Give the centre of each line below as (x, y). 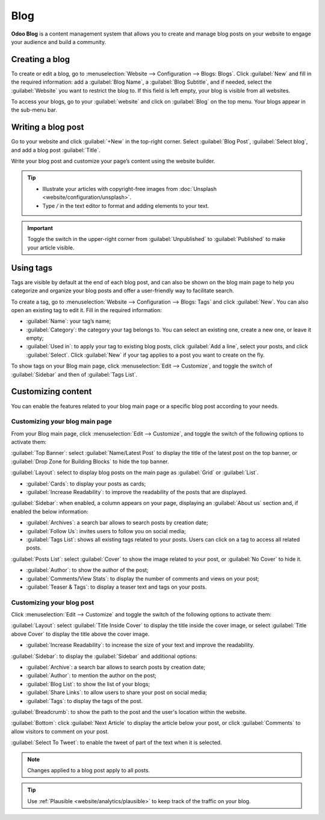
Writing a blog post (48, 127)
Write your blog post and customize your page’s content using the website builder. (113, 161)
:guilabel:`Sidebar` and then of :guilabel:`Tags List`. (74, 374)
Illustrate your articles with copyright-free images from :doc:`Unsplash (129, 189)
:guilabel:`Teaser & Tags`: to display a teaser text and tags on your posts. (116, 587)
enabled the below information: (50, 512)
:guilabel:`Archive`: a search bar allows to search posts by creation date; (116, 667)
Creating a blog (41, 59)
